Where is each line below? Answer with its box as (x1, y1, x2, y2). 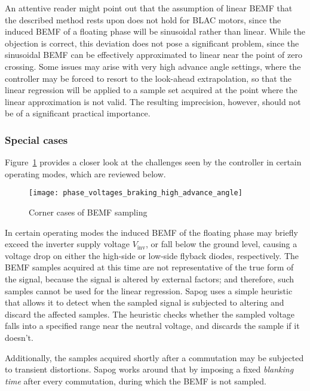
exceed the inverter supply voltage (5, 238, 130, 250)
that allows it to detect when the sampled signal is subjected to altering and (5, 296, 284, 309)
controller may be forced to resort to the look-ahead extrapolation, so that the (5, 72, 291, 84)
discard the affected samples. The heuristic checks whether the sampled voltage (5, 307, 295, 320)
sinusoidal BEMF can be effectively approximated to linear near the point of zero (5, 48, 302, 61)
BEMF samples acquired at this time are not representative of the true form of (5, 261, 294, 273)
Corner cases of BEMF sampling (29, 206, 148, 218)
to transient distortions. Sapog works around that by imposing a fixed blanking (5, 363, 294, 375)
